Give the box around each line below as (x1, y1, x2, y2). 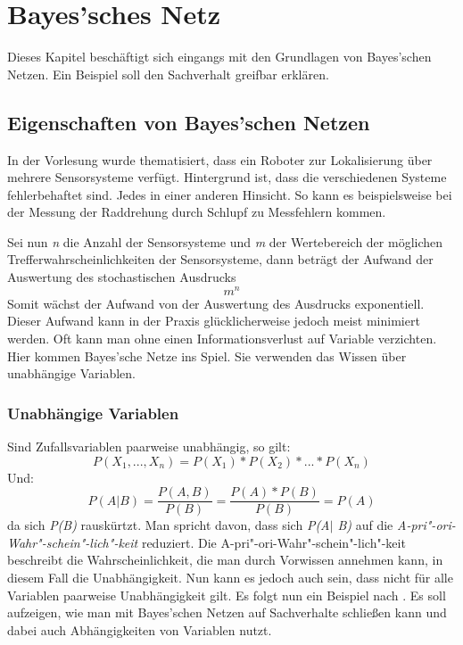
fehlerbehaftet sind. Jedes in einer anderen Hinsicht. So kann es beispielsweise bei (7, 185, 452, 203)
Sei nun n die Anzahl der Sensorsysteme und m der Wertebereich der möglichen (7, 232, 443, 251)
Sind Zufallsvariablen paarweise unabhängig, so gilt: (7, 436, 291, 455)
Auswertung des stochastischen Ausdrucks (7, 268, 236, 286)
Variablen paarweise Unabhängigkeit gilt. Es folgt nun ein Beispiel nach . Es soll (7, 585, 446, 604)
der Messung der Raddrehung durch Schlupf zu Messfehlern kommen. (7, 203, 386, 221)
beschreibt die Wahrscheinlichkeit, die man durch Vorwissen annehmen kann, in (7, 550, 443, 569)
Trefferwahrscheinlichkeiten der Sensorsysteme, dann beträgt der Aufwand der (7, 250, 434, 269)
